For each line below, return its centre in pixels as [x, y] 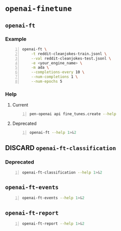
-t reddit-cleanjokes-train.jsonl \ [69, 54]
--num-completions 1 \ [54, 77]
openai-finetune [38, 9]
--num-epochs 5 [47, 81]
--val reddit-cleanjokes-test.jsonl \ [71, 58]
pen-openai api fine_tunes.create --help [73, 114]
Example [16, 39]
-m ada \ [40, 68]
